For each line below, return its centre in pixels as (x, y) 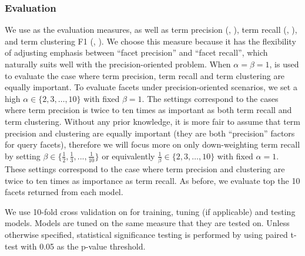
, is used (284, 64)
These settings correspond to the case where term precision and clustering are (145, 169)
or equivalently (128, 156)
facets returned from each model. (64, 192)
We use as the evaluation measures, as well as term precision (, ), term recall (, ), (151, 30)
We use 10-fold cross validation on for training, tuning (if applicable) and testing (150, 211)
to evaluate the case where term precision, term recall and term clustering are (145, 75)
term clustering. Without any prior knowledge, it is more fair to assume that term (153, 121)
